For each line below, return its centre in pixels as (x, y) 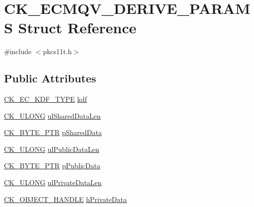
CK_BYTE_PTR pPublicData (52, 166)
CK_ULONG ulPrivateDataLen (53, 182)
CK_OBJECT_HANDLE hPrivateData (66, 199)
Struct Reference (77, 28)
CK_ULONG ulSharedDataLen (52, 115)
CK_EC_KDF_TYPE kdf (45, 99)
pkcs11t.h (57, 51)
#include (18, 51)
